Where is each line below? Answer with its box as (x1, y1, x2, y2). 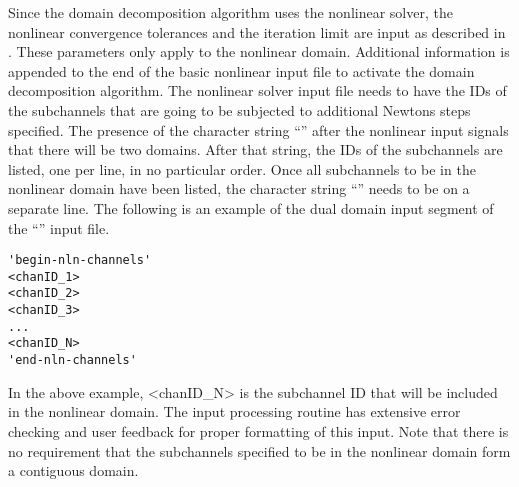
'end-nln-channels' (8, 353, 137, 368)
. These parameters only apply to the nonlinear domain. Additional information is (8, 41, 510, 62)
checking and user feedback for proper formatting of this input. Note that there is (8, 420, 509, 441)
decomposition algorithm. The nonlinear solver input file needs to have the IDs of (8, 80, 507, 101)
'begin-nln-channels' (8, 253, 152, 268)
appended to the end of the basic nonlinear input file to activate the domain (8, 60, 475, 81)
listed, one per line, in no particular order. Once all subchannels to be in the (8, 158, 476, 179)
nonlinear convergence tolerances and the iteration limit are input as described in (8, 21, 506, 42)
